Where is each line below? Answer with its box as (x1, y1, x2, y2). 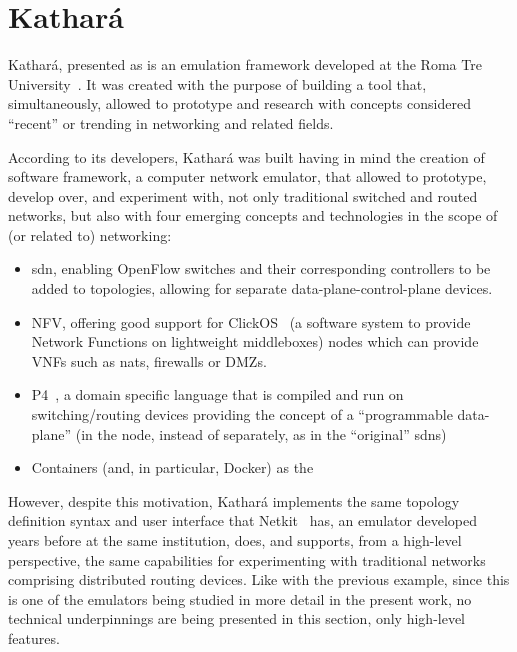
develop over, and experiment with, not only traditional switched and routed (8, 185, 478, 206)
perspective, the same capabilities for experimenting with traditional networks (8, 549, 486, 570)
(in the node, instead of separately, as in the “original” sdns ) (75, 423, 447, 444)
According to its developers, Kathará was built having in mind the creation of (8, 146, 485, 167)
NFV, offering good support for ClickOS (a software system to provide (31, 311, 471, 332)
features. (8, 627, 60, 648)
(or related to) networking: (8, 224, 172, 245)
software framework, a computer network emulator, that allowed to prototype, (8, 166, 487, 187)
